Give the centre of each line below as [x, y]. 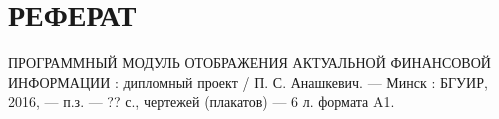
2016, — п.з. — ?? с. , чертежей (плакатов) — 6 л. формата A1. [201, 101]
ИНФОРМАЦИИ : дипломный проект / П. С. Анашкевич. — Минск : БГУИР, [248, 81]
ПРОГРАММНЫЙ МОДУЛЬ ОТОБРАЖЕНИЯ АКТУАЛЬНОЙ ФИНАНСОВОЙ [249, 62]
